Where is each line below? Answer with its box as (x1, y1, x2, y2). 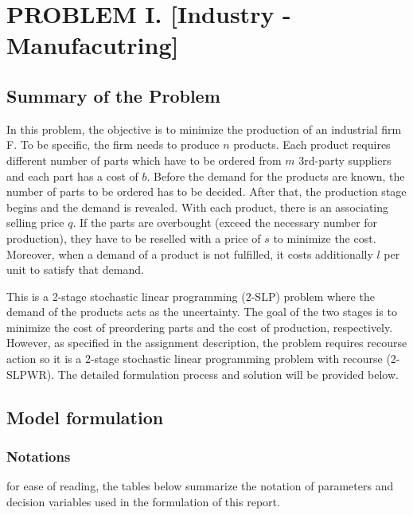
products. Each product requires (233, 136, 391, 153)
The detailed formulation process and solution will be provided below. (57, 365, 399, 382)
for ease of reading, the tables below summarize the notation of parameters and (6, 478, 394, 494)
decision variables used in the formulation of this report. (6, 493, 280, 509)
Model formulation (6, 404, 164, 429)
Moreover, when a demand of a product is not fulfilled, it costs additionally (6, 245, 373, 262)
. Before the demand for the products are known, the (146, 167, 405, 184)
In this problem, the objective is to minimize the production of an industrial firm (6, 120, 402, 137)
